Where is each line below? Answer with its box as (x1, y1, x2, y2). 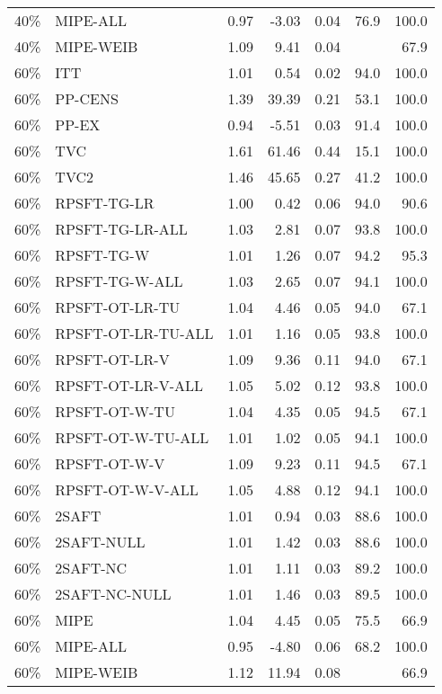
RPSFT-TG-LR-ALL (55, 218, 188, 239)
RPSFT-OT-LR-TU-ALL (55, 323, 214, 343)
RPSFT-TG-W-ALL (55, 271, 183, 291)
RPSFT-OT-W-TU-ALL (55, 427, 209, 448)
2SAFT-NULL (55, 531, 146, 552)
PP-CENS (55, 88, 119, 109)
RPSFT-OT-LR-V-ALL (55, 375, 203, 396)
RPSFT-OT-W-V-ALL (55, 479, 199, 500)
